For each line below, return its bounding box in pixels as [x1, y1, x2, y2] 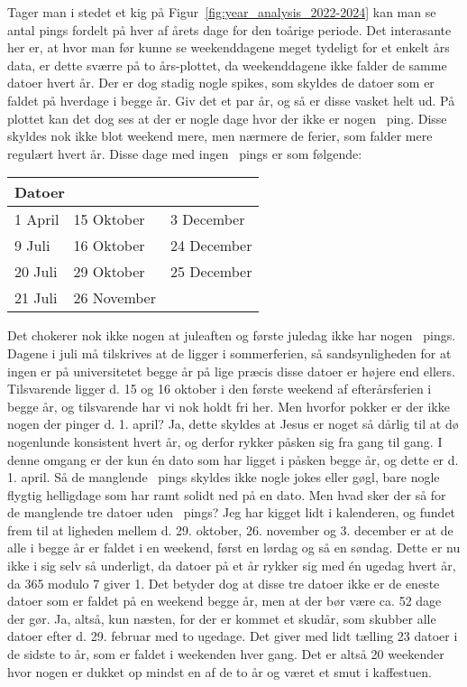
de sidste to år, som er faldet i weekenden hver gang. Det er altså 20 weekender [7, 645, 444, 664]
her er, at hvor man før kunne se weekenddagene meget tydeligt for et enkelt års [7, 38, 450, 57]
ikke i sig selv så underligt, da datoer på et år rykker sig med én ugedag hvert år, [7, 556, 456, 575]
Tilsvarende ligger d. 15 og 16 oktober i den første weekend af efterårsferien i [7, 379, 432, 398]
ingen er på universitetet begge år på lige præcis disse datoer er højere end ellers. [7, 361, 455, 380]
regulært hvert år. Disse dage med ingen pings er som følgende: [7, 144, 362, 162]
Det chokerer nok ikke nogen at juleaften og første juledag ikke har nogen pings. [7, 326, 456, 345]
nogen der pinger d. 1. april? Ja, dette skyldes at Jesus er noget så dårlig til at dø [7, 414, 459, 433]
